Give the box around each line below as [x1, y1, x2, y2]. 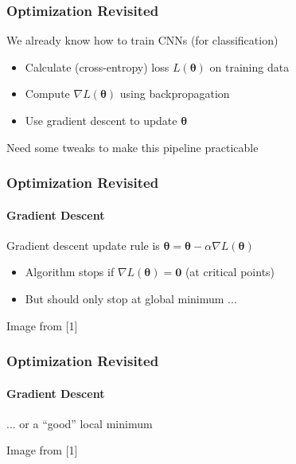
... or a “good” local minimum [6, 415, 153, 431]
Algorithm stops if [25, 263, 115, 280]
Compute [25, 85, 70, 102]
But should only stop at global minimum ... [25, 290, 237, 307]
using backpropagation [119, 85, 230, 102]
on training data [209, 58, 290, 75]
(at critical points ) [185, 263, 275, 280]
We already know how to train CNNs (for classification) [6, 32, 278, 49]
